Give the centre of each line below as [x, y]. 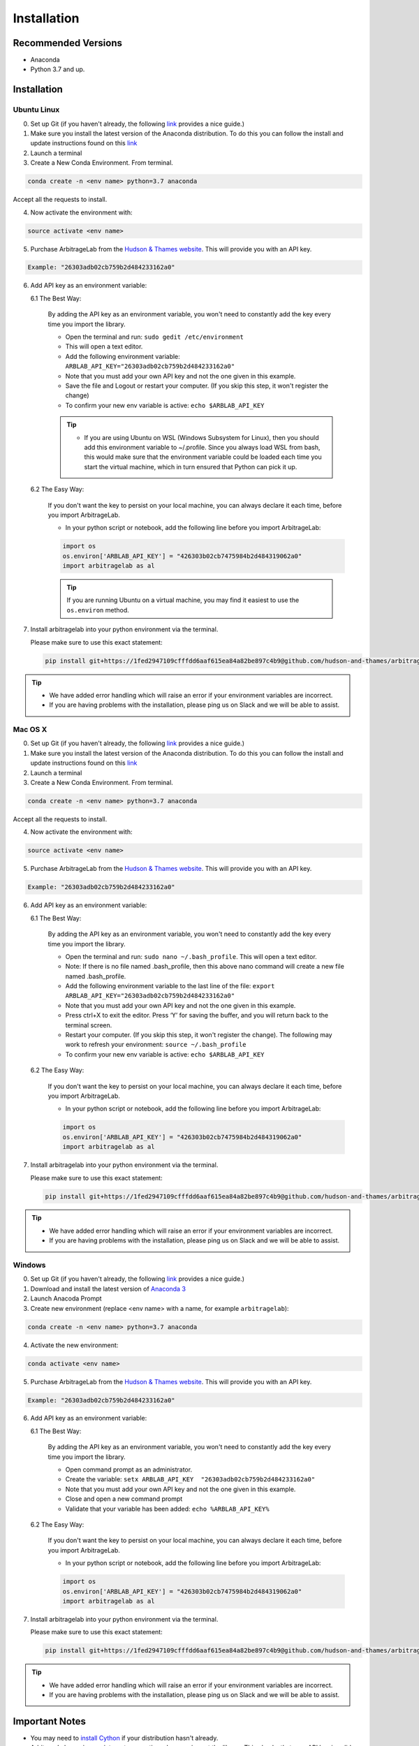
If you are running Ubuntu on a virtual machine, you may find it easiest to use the [183, 600]
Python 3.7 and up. [58, 69]
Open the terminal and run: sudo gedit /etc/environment [154, 337]
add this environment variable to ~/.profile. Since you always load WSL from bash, [202, 447]
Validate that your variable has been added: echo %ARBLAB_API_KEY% [167, 1509]
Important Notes [50, 1721]
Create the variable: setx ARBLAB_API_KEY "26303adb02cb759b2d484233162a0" [190, 1479]
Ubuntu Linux [36, 110]
